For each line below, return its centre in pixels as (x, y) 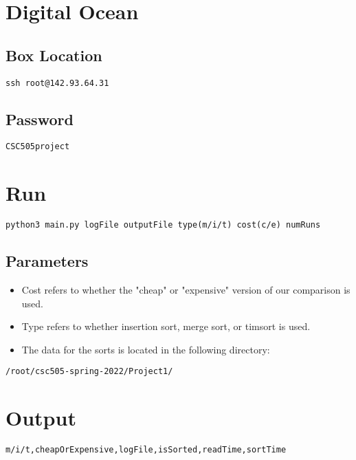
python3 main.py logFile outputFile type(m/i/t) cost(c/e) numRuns (163, 225)
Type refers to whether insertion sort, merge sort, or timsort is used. (166, 326)
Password (40, 119)
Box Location (54, 55)
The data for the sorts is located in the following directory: (146, 349)
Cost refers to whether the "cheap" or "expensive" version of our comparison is (186, 290)
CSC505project (38, 147)
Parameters (47, 261)
